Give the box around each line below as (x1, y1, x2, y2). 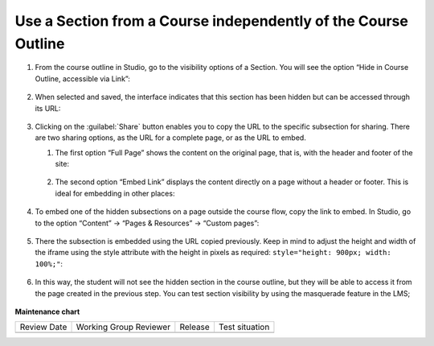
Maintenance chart (14, 307, 80, 316)
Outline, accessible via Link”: (35, 73, 130, 84)
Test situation (218, 322, 270, 333)
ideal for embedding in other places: (55, 188, 175, 198)
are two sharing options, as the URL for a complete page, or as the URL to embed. (35, 133, 307, 142)
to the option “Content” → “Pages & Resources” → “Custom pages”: (35, 218, 260, 228)
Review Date (19, 322, 68, 333)
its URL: (35, 103, 61, 113)
